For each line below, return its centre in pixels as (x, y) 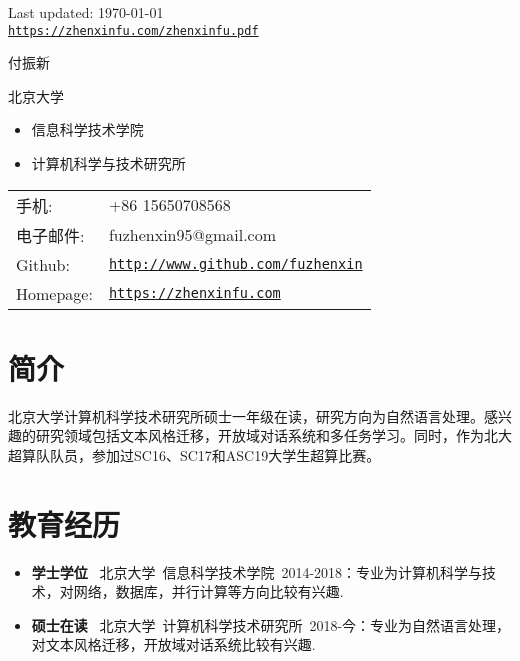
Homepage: (54, 293)
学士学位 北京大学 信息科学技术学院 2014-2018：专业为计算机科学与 (257, 571)
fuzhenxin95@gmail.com (192, 235)
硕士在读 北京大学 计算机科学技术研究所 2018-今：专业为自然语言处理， (271, 624)
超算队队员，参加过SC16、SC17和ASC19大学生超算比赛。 (194, 454)
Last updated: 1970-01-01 (86, 12)
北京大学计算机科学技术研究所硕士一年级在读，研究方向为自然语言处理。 (246, 415)
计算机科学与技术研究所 (108, 163)
